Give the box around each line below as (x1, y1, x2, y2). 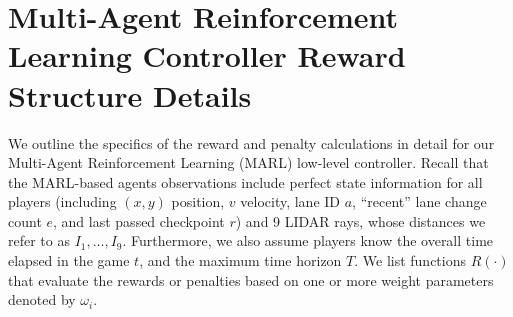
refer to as (8, 230, 70, 251)
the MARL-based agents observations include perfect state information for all (8, 171, 483, 192)
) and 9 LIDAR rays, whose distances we (235, 210, 486, 231)
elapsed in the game (8, 250, 130, 271)
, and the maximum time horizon (139, 250, 342, 271)
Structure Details (8, 74, 252, 115)
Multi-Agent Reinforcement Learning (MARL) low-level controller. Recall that (8, 152, 489, 173)
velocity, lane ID (240, 191, 341, 212)
